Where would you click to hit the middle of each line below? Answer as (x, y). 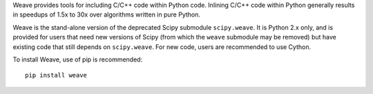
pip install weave (56, 75)
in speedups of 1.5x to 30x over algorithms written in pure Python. (106, 15)
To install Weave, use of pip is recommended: (78, 59)
